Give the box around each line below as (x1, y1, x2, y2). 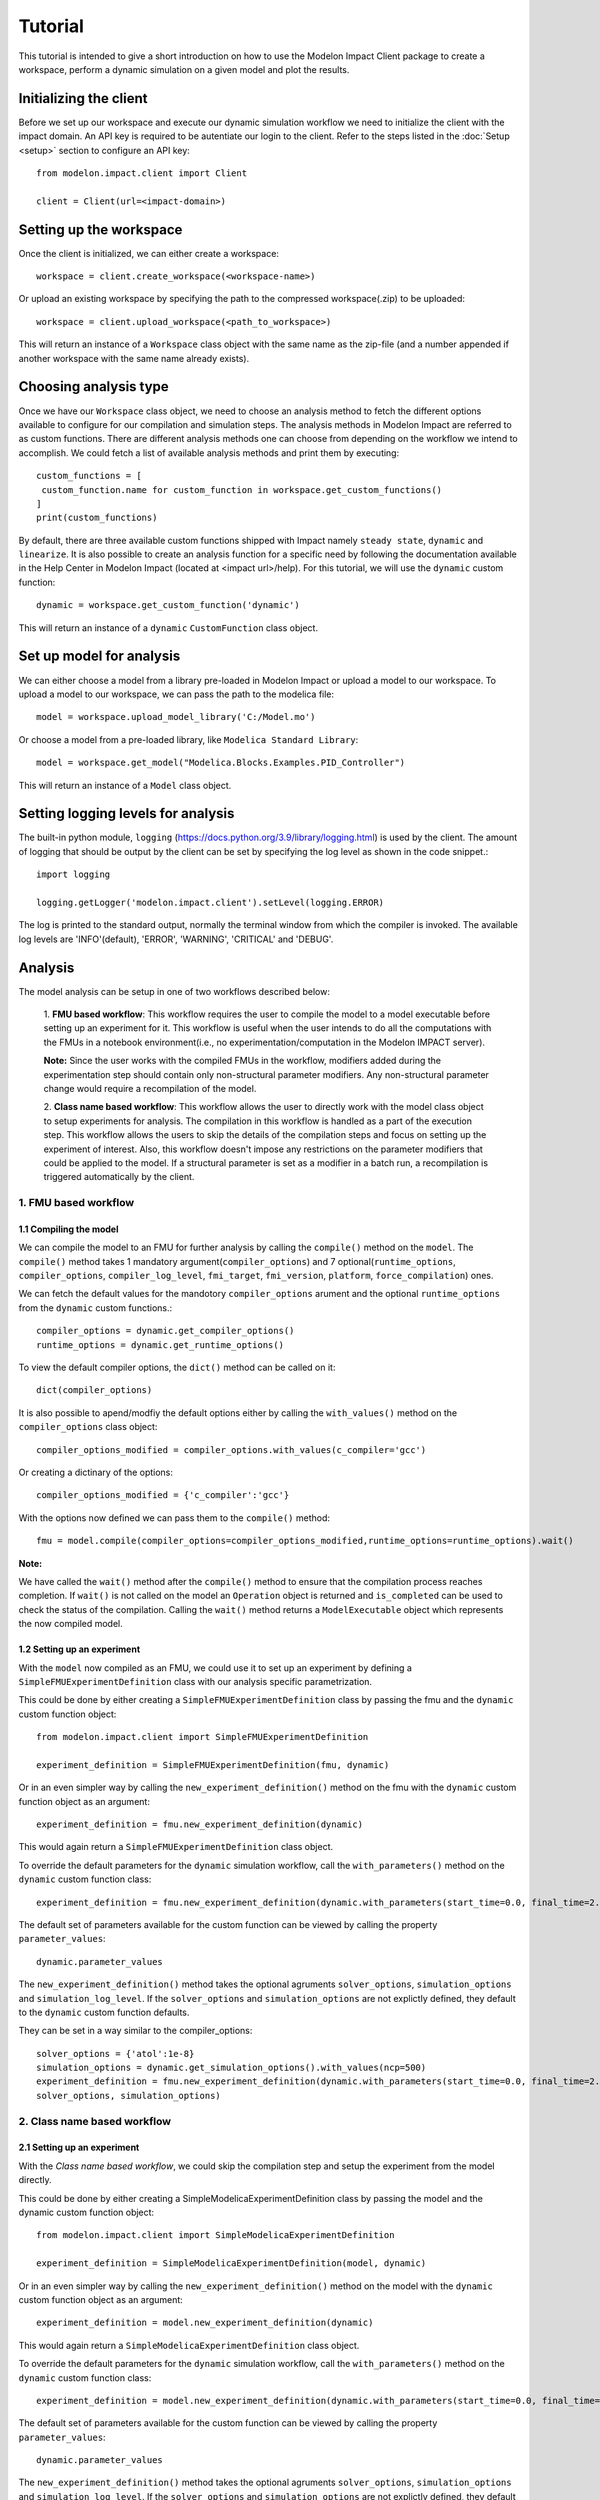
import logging (36, 869, 111, 880)
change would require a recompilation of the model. (43, 1083, 257, 1094)
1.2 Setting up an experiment (18, 1643, 141, 1655)
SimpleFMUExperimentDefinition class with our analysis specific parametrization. (18, 1675, 373, 1687)
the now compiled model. (18, 1618, 124, 1630)
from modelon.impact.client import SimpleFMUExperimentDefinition (36, 1731, 369, 1743)
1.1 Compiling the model (18, 1223, 119, 1235)
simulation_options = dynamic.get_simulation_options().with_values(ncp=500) (36, 2062, 427, 2074)
